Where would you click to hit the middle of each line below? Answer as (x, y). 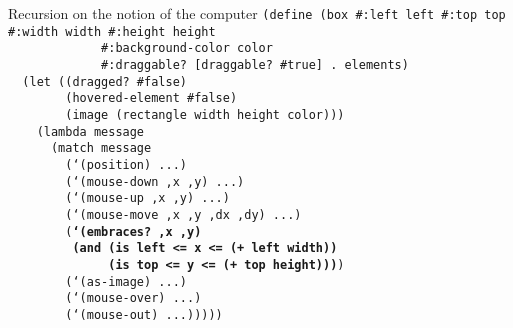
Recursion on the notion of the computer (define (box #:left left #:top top (257, 13)
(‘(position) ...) (126, 164)
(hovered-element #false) (151, 98)
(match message (101, 148)
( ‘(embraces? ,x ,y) (133, 231)
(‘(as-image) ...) (126, 281)
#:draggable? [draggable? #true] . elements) (255, 64)
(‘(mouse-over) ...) (133, 298)
